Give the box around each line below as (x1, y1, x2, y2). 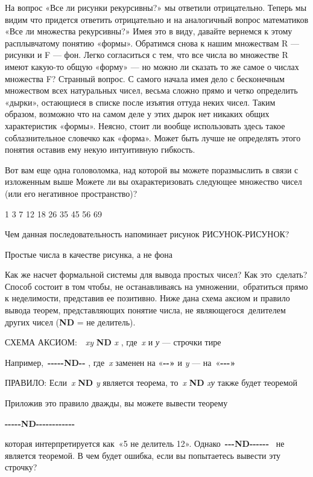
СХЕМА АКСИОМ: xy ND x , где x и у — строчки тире (5, 336, 221, 348)
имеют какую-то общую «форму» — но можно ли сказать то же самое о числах (5, 60, 299, 72)
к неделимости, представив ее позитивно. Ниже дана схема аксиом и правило (5, 292, 290, 304)
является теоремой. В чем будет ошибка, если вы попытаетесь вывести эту (5, 449, 281, 461)
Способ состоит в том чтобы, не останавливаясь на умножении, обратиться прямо (5, 280, 308, 292)
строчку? (5, 461, 37, 473)
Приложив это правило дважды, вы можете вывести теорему (5, 397, 228, 409)
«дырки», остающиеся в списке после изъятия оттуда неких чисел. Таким (5, 95, 276, 108)
